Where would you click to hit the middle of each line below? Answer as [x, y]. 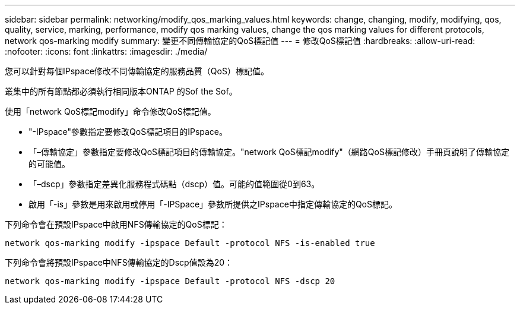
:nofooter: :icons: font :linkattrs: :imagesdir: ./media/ [106, 51]
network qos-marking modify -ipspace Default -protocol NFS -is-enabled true [190, 243]
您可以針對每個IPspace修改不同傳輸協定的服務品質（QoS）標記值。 [137, 71]
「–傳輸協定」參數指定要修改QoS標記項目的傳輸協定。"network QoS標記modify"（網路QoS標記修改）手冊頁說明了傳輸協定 [269, 152]
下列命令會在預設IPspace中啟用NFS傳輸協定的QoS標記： [116, 224]
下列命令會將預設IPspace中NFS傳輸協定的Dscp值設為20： [119, 262]
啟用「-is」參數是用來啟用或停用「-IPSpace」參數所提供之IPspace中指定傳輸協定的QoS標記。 [213, 204]
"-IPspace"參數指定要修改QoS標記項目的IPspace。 [128, 132]
